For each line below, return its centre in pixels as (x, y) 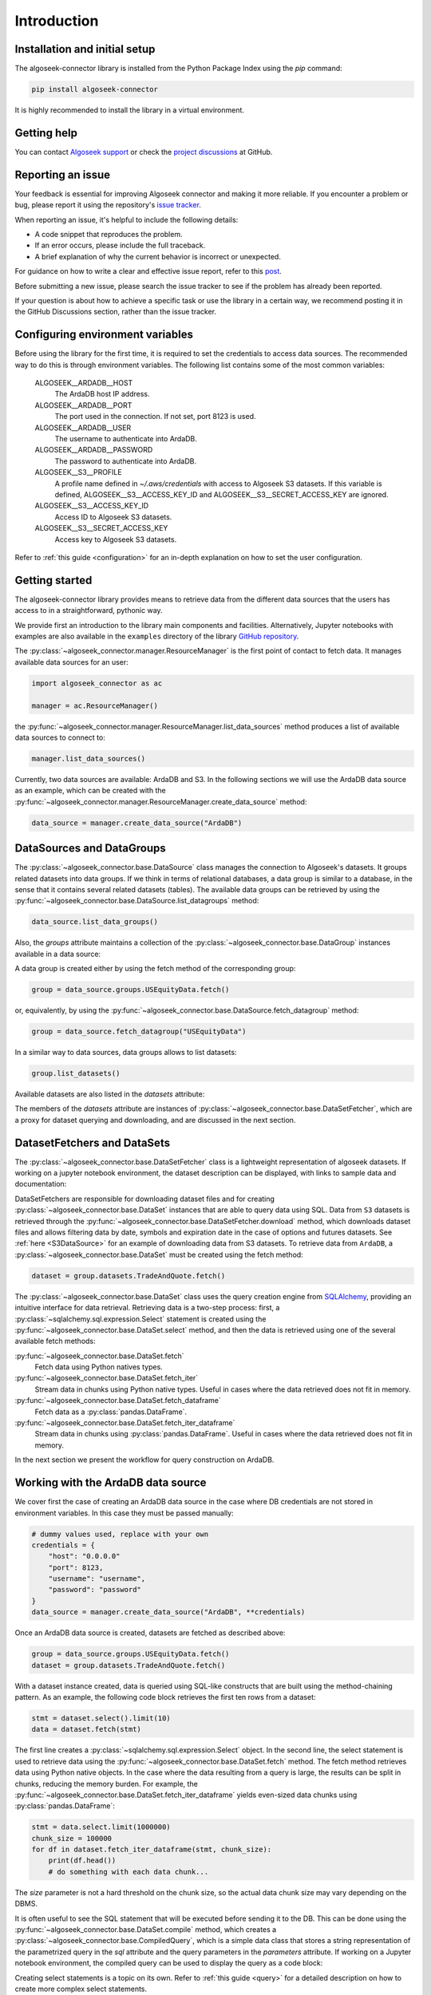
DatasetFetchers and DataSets (93, 1142)
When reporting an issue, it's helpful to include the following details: (127, 219)
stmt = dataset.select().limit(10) (101, 1718)
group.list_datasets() (76, 1073)
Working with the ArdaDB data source (111, 1483)
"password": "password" (95, 1590)
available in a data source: (58, 954)
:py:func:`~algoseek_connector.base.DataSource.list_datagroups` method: (137, 901)
